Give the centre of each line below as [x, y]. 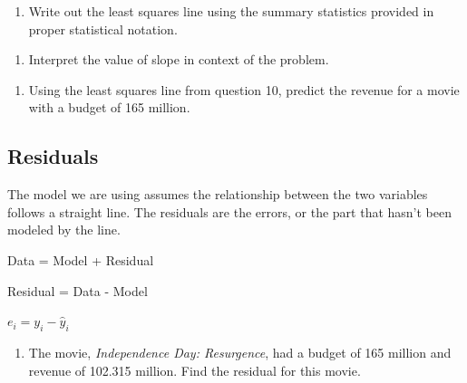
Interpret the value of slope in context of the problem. [179, 59]
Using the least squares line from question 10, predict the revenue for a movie [244, 89]
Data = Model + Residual [81, 259]
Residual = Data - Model [78, 290]
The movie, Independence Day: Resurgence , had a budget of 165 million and [240, 352]
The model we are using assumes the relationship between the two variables [218, 194]
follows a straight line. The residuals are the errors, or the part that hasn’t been [229, 211]
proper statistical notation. [103, 29]
